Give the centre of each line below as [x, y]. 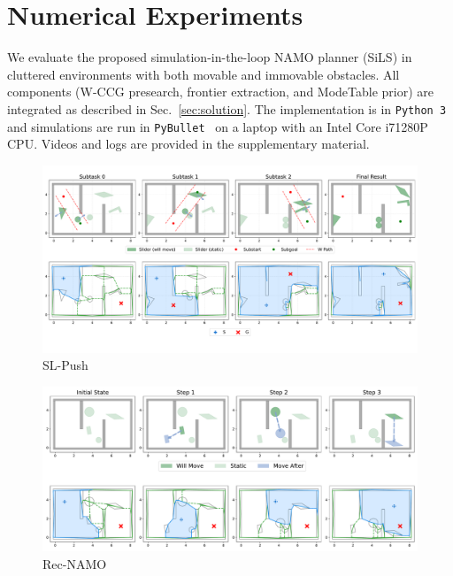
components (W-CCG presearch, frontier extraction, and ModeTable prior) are [221, 92]
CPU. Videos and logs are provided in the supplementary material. [188, 144]
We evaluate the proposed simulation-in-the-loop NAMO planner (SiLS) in [210, 57]
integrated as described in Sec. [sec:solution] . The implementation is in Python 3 [227, 108]
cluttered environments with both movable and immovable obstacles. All [203, 74]
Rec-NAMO [75, 563]
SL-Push [65, 365]
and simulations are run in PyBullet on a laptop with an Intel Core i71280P [218, 126]
